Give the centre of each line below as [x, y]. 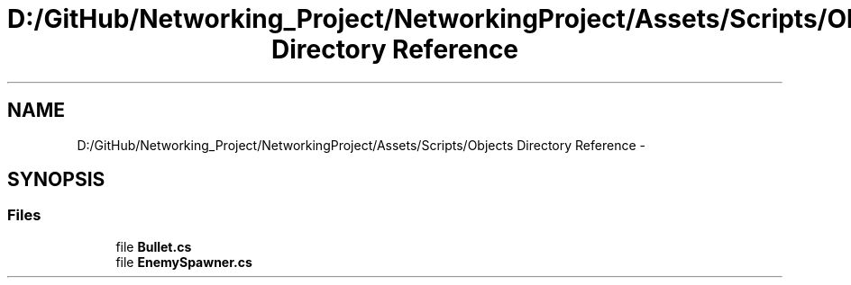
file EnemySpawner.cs [184, 262]
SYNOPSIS [56, 180]
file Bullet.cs [154, 246]
